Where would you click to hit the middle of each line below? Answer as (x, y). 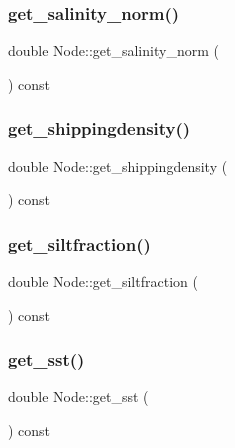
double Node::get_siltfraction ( (103, 281)
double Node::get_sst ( (78, 396)
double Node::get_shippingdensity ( (118, 165)
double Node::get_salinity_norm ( (113, 50)
